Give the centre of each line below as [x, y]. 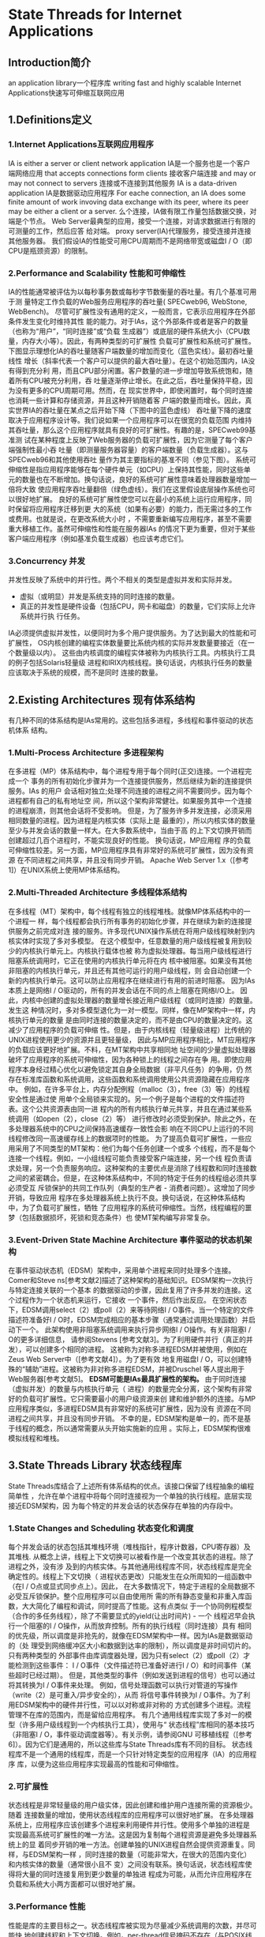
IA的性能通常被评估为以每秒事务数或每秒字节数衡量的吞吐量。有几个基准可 [129, 291]
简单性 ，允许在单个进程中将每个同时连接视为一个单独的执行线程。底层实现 [130, 1495]
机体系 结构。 [30, 730]
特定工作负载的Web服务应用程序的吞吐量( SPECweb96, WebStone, [139, 301]
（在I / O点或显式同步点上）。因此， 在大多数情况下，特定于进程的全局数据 [128, 1586]
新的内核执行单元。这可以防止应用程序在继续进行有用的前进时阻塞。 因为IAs [132, 980]
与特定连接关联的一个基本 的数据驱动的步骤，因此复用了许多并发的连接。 [127, 1290]
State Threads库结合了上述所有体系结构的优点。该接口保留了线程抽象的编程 [131, 1486]
